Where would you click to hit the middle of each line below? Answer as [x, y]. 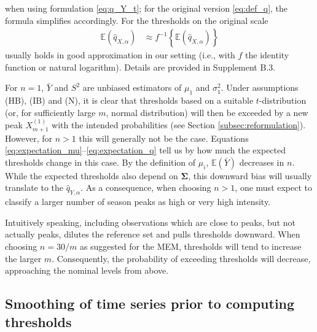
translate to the [34, 187]
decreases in [262, 162]
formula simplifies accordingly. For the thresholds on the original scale [137, 20]
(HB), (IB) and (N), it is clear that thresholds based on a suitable [129, 100]
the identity [267, 55]
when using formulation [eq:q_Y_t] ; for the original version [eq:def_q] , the [147, 8]
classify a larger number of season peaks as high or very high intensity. [138, 202]
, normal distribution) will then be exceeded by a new [207, 112]
